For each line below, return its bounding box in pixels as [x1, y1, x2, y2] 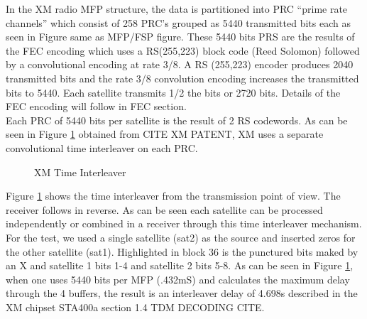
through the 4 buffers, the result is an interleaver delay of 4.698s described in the [6, 286, 358, 301]
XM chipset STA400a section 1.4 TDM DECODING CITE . [6, 299, 265, 314]
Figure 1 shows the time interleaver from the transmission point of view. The [6, 188, 341, 203]
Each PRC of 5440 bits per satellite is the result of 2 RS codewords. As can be [6, 112, 348, 127]
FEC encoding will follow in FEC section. [6, 99, 187, 114]
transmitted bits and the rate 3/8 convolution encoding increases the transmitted [6, 70, 359, 85]
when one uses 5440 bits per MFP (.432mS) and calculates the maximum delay [6, 271, 350, 286]
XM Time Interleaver [34, 164, 126, 179]
